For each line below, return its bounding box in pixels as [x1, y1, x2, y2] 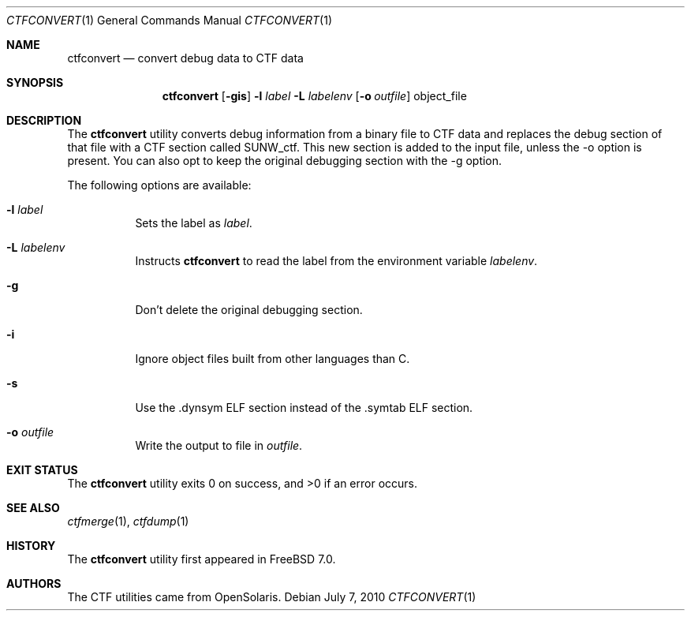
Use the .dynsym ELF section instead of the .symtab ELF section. [135, 401, 473, 414]
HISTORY [6, 539, 56, 552]
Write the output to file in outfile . [135, 439, 303, 452]
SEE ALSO [6, 501, 60, 514]
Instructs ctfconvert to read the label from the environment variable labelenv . [135, 254, 538, 267]
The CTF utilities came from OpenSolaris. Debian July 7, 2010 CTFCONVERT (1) [67, 590, 476, 604]
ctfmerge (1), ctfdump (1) [67, 514, 189, 528]
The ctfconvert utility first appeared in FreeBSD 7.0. [67, 552, 336, 566]
